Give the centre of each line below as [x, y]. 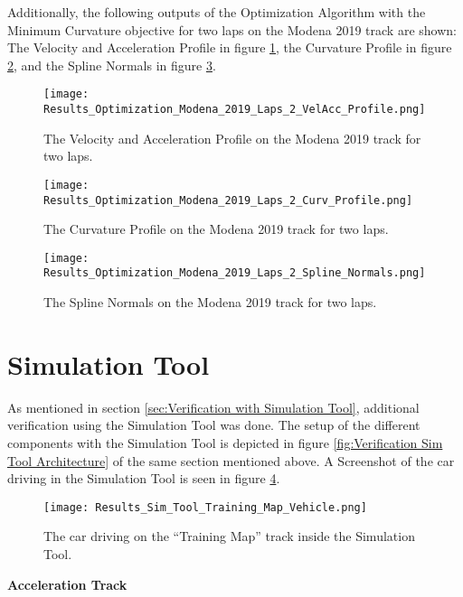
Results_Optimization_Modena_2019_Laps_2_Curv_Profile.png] [228, 200]
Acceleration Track [67, 584]
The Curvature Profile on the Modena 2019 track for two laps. [216, 229]
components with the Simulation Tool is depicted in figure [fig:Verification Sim [225, 443]
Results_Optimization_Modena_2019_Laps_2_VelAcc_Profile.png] [235, 110]
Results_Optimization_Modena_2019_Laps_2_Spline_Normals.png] [235, 273]
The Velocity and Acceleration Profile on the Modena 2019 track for [232, 138]
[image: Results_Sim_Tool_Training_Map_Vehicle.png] [205, 507]
